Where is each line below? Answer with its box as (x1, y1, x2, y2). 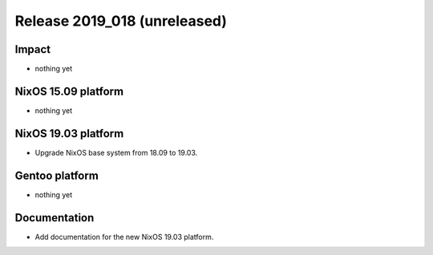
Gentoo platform (14, 168, 99, 182)
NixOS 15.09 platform (14, 84, 124, 98)
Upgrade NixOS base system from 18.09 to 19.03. (34, 148, 198, 157)
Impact (14, 42, 51, 56)
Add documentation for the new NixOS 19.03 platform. (34, 232, 214, 241)
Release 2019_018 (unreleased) (14, 12, 228, 30)
